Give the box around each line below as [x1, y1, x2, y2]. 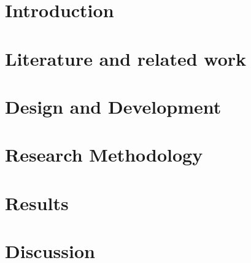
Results [5, 190, 69, 215]
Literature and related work [5, 45, 247, 71]
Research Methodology [5, 142, 203, 167]
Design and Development [5, 93, 222, 119]
